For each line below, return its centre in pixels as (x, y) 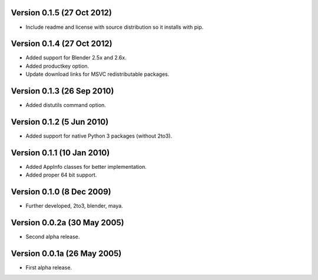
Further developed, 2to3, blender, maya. (74, 206)
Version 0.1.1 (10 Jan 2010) (60, 153)
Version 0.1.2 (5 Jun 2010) (60, 121)
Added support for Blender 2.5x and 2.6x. (76, 58)
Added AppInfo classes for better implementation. (86, 166)
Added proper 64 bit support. (61, 175)
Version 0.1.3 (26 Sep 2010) (62, 91)
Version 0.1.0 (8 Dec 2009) (61, 192)
